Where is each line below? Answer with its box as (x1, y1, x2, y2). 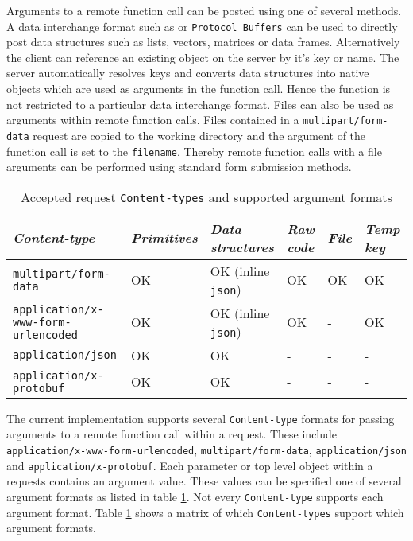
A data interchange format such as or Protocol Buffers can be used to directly (6, 18, 398, 34)
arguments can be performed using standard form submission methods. (6, 158, 352, 175)
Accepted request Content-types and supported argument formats (21, 187, 392, 206)
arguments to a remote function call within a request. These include (6, 426, 338, 442)
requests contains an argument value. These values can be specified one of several (6, 473, 402, 489)
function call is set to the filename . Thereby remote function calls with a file (6, 142, 382, 159)
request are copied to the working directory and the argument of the (33, 126, 366, 143)
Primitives (130, 228, 198, 247)
